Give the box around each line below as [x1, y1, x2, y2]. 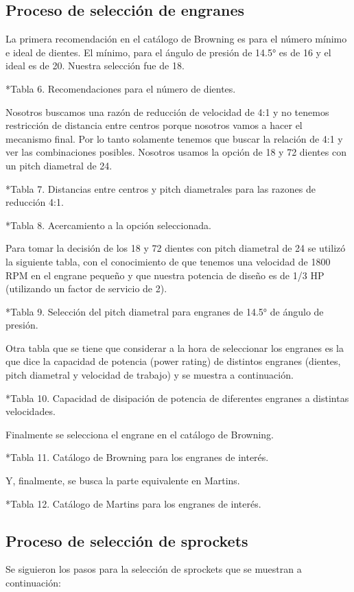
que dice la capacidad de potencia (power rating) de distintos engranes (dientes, [5, 354, 341, 368]
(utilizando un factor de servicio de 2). [5, 281, 167, 296]
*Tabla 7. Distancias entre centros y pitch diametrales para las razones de [5, 181, 316, 196]
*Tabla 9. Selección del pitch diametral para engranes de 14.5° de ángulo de [5, 304, 324, 318]
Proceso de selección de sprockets [5, 530, 248, 551]
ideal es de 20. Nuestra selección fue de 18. [5, 58, 185, 73]
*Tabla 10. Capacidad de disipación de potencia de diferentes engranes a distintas [5, 390, 349, 405]
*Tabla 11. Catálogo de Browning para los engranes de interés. [5, 450, 269, 464]
